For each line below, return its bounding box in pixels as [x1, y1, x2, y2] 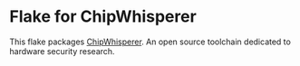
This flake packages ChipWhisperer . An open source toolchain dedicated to [9, 36, 292, 47]
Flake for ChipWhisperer [9, 6, 197, 27]
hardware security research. [9, 45, 115, 56]
